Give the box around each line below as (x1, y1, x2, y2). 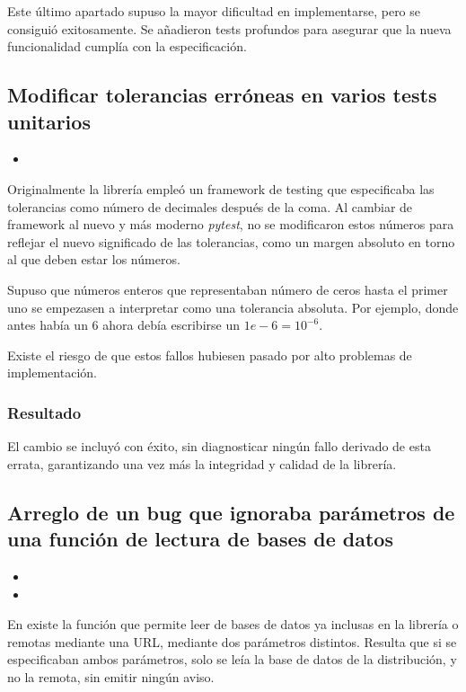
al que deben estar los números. (7, 250, 180, 269)
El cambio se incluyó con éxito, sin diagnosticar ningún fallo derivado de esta (7, 437, 431, 456)
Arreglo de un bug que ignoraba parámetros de (7, 498, 455, 526)
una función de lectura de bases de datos (7, 525, 393, 553)
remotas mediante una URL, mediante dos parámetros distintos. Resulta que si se (7, 632, 457, 651)
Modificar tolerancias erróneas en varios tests (7, 81, 437, 109)
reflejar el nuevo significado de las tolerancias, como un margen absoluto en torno (7, 232, 455, 251)
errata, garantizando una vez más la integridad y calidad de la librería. (7, 454, 397, 473)
